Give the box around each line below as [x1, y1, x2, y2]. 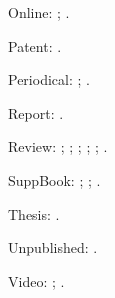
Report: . [8, 102, 64, 123]
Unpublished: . [8, 237, 98, 258]
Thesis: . [8, 203, 60, 224]
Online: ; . [8, 2, 70, 22]
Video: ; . [8, 270, 65, 291]
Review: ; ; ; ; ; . [8, 136, 108, 157]
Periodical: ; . [8, 69, 90, 90]
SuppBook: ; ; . [8, 169, 101, 190]
